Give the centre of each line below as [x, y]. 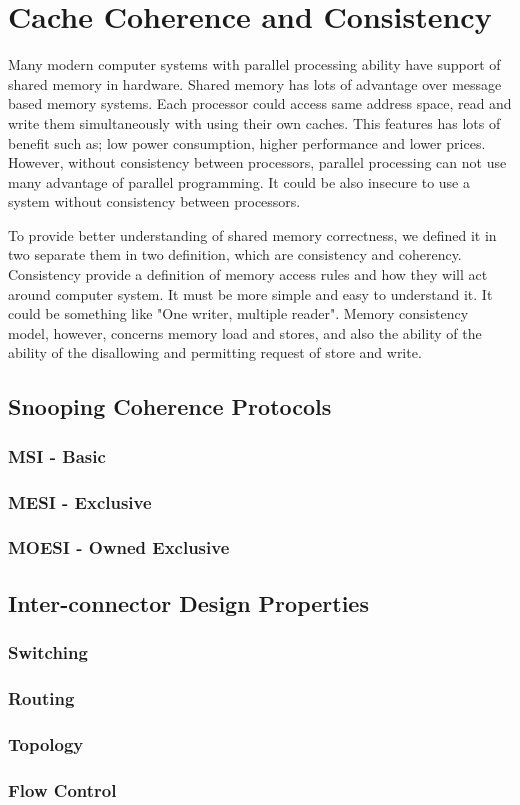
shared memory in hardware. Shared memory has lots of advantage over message [255, 83]
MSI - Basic [57, 455]
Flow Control [62, 789]
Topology [46, 743]
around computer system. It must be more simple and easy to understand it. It [250, 293]
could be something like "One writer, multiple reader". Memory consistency [238, 313]
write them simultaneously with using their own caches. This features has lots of [254, 122]
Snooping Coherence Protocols [170, 406]
